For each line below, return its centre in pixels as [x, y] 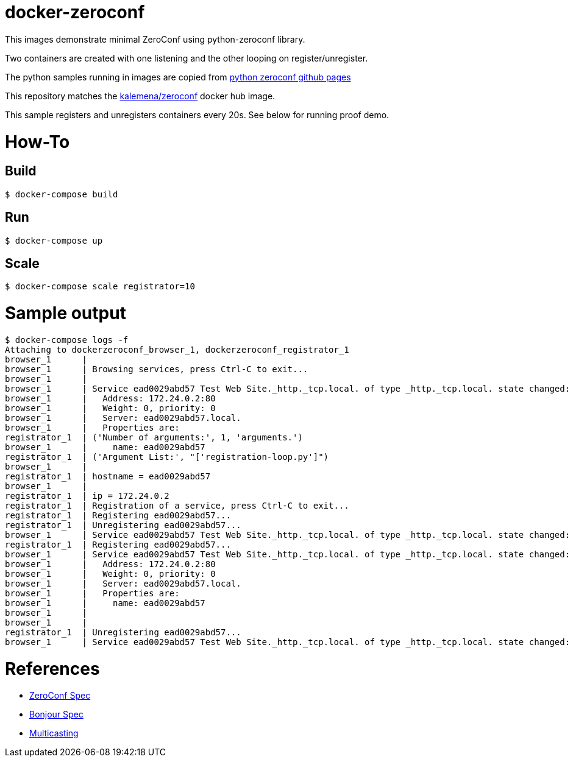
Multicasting [54, 733]
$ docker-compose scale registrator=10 [100, 287]
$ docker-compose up [54, 240]
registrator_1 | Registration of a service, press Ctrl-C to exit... [177, 505]
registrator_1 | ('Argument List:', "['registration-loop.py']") [167, 457]
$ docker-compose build [62, 194]
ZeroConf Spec [60, 696]
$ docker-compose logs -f [67, 340]
